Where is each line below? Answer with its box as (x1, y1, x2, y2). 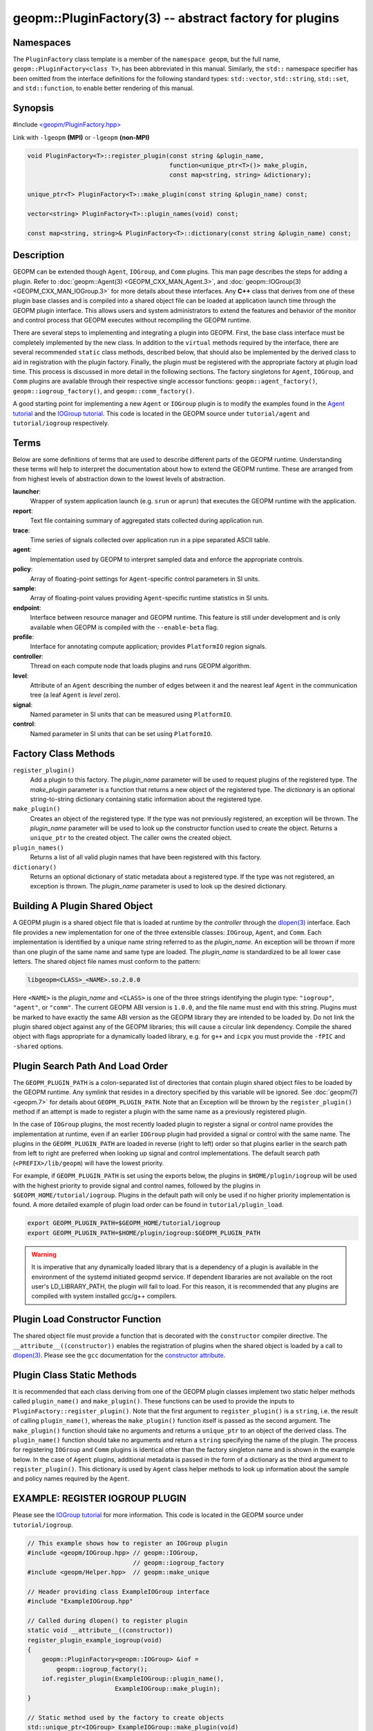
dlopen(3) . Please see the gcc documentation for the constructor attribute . (12, 1351, 226, 1360)
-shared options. (12, 1042, 64, 1050)
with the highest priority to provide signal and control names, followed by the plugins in (12, 1181, 260, 1190)
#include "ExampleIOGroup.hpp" (27, 1597, 134, 1606)
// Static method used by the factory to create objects (27, 1714, 224, 1721)
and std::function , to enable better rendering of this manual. (12, 84, 195, 93)
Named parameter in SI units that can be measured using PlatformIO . (30, 710, 233, 719)
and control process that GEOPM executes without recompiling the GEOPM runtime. (12, 316, 251, 325)
